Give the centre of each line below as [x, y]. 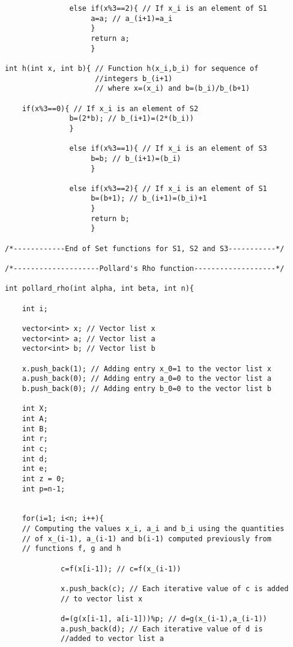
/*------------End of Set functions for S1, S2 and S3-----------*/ [145, 248]
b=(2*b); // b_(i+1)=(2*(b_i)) [131, 119]
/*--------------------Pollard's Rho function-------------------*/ [145, 269]
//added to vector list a [112, 639]
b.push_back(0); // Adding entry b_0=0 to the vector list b [146, 388]
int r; [35, 439]
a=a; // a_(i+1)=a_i [132, 18]
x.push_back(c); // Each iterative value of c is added [175, 589]
